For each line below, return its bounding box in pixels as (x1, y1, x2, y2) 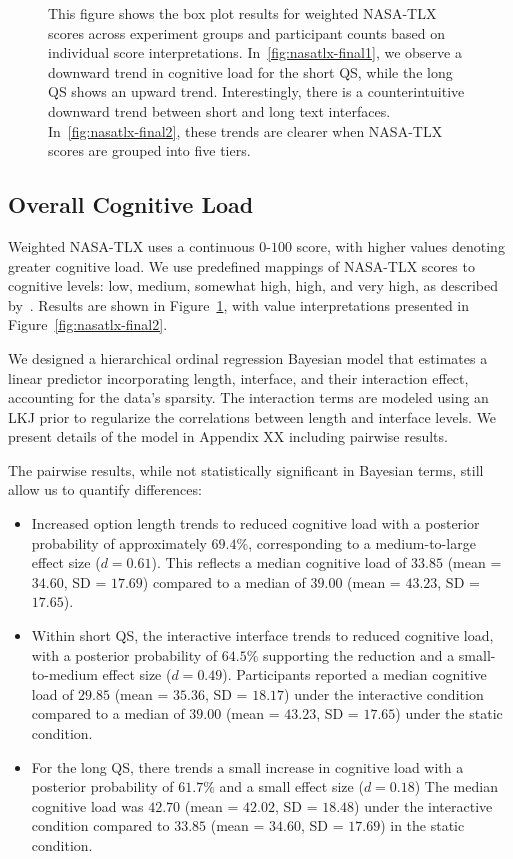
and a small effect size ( (219, 776, 364, 797)
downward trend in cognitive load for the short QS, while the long (48, 61, 453, 82)
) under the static (395, 703, 503, 724)
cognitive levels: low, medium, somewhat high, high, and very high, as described (8, 275, 498, 296)
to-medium (31, 664, 98, 685)
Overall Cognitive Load (8, 189, 254, 220)
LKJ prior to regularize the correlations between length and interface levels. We (8, 406, 497, 427)
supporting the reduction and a (263, 644, 455, 665)
